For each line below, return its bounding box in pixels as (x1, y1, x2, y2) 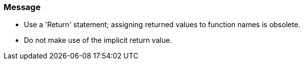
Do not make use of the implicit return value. (24, 36, 172, 45)
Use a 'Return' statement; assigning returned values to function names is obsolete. (24, 20, 300, 29)
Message (4, 2, 41, 12)
